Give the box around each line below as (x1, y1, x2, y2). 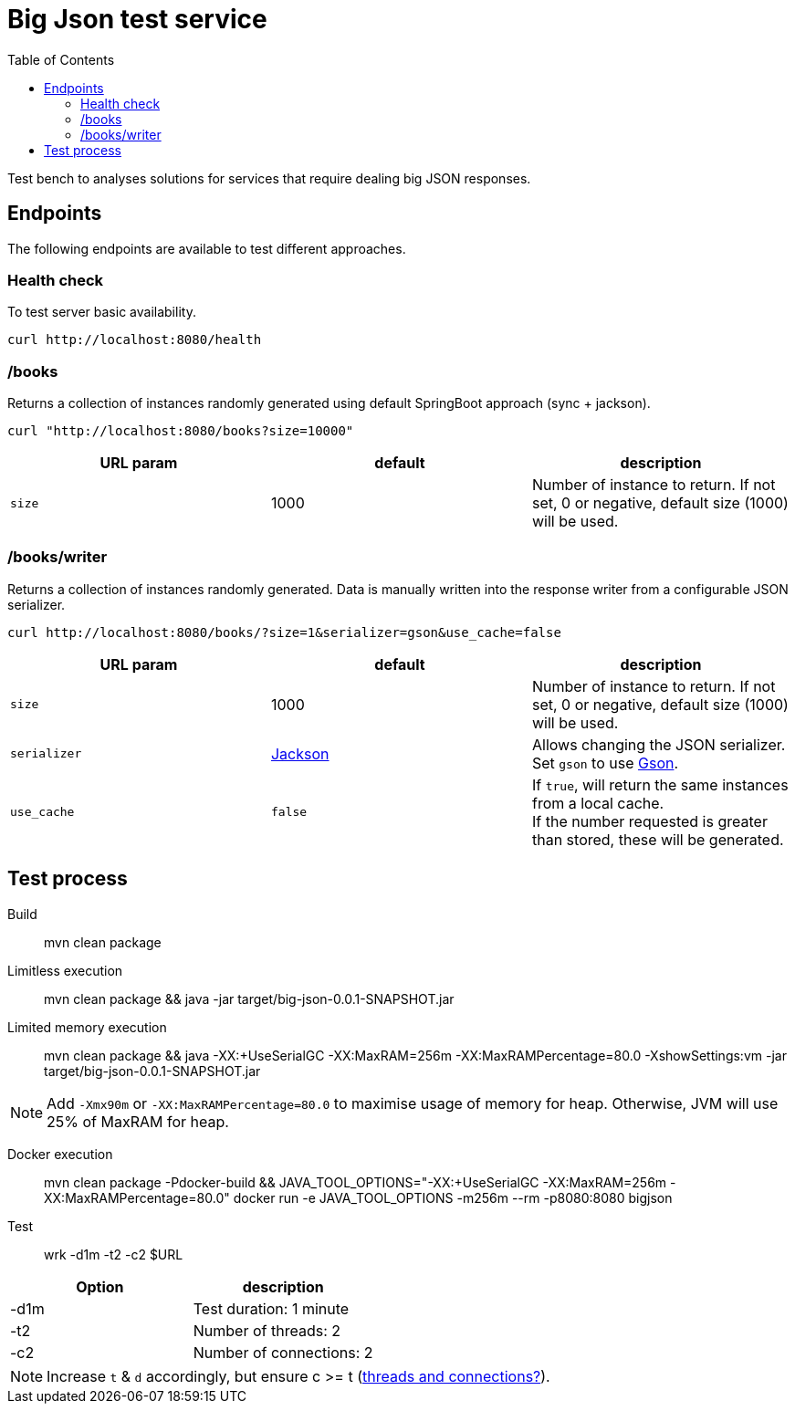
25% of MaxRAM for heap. (47, 1112, 229, 1131)
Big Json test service (7, 4, 267, 35)
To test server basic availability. (7, 304, 196, 320)
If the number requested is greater (531, 811, 768, 831)
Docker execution (7, 1145, 113, 1162)
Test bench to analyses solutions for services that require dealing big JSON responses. (7, 170, 531, 186)
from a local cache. (531, 793, 664, 812)
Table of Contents (7, 51, 115, 68)
